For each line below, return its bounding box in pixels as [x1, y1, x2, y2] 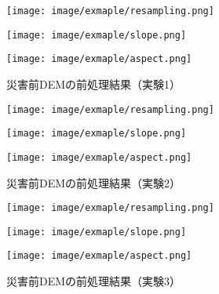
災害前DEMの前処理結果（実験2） [6, 174, 181, 191]
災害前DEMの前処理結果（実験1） [6, 75, 181, 92]
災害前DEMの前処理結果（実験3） [6, 273, 181, 289]
